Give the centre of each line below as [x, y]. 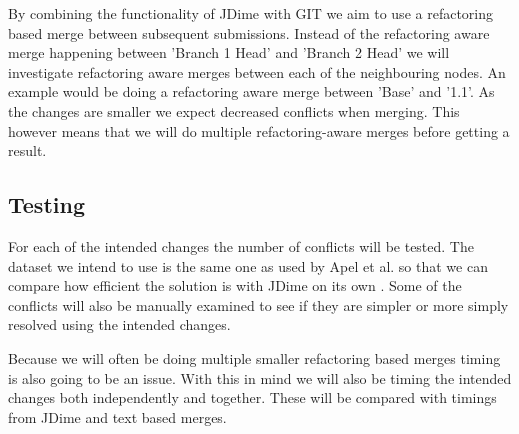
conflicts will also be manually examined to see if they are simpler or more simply [258, 304]
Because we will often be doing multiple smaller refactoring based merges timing [254, 357]
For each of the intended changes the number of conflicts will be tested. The [241, 245]
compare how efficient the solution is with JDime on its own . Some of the [235, 285]
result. [27, 150]
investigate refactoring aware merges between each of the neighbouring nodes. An [257, 71]
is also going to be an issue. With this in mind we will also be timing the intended [260, 377]
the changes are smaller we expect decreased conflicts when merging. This [234, 110]
